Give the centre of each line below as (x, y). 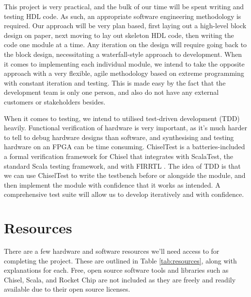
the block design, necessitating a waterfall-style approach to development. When (123, 54)
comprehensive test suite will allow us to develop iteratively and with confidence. (124, 194)
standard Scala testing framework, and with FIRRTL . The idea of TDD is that (122, 166)
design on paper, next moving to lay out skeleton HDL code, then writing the (119, 35)
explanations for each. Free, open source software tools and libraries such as (116, 270)
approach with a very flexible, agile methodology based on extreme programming (124, 73)
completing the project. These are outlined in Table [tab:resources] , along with (120, 260)
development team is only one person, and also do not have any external (111, 92)
